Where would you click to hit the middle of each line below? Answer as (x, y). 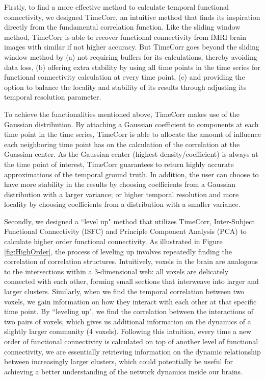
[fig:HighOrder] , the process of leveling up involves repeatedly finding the (118, 251)
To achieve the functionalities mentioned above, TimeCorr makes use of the (122, 114)
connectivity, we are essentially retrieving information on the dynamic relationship (132, 351)
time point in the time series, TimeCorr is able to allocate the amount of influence (132, 134)
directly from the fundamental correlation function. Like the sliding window (122, 27)
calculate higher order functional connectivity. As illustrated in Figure (113, 241)
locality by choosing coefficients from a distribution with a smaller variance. (122, 204)
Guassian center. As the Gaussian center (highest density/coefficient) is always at (131, 154)
